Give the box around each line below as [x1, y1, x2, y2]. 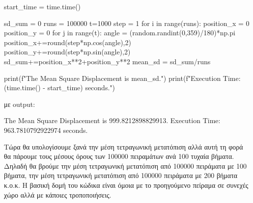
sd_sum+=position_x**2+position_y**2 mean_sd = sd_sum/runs [4, 56, 211, 66]
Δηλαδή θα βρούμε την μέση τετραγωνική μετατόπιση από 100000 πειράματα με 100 [4, 160, 247, 171]
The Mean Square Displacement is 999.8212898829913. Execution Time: [4, 115, 221, 126]
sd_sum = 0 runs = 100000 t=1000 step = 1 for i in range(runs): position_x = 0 [4, 18, 250, 28]
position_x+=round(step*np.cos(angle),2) [4, 37, 131, 47]
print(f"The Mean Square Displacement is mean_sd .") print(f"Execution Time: [4, 73, 241, 83]
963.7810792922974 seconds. [4, 125, 88, 135]
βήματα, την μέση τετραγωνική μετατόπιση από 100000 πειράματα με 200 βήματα [4, 170, 238, 180]
